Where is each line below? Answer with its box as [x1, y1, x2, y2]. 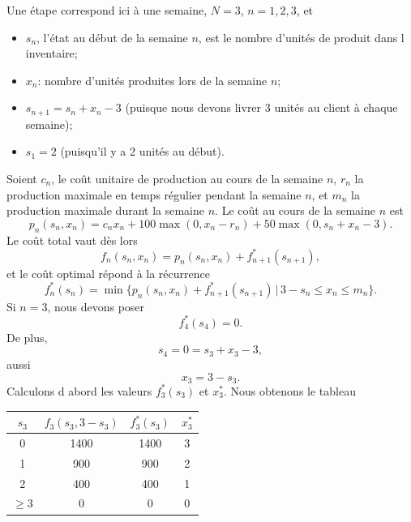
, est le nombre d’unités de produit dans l [198, 28, 405, 45]
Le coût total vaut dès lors [6, 231, 138, 248]
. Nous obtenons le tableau [223, 382, 356, 399]
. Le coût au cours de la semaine [215, 202, 375, 219]
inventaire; [25, 45, 78, 62]
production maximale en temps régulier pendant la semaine [6, 186, 302, 203]
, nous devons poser [47, 297, 145, 314]
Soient [6, 170, 37, 187]
